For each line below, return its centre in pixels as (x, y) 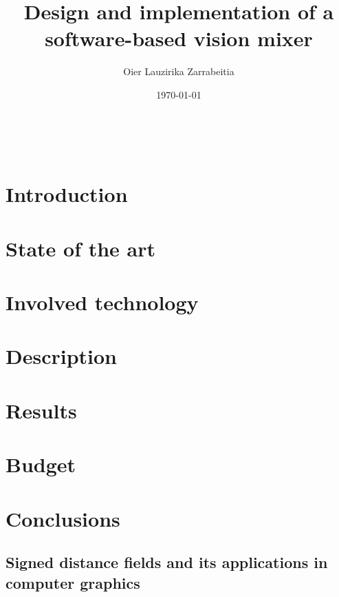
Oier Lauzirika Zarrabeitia (179, 71)
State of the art (81, 248)
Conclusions (63, 518)
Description (62, 356)
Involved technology (102, 302)
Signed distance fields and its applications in (167, 562)
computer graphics (73, 582)
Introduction (67, 194)
